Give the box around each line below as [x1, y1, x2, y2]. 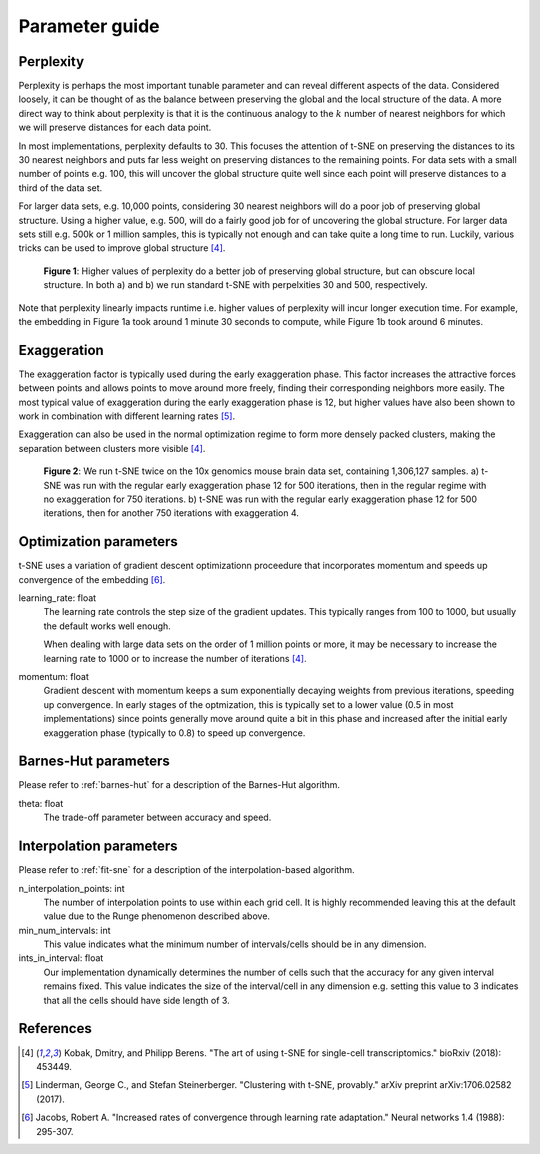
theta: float [18, 797, 64, 809]
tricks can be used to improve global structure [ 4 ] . [18, 242, 226, 254]
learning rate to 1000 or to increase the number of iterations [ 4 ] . [43, 652, 307, 664]
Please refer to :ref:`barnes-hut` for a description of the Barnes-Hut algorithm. [18, 779, 340, 791]
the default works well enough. [43, 620, 172, 632]
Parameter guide [18, 15, 160, 37]
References [18, 1020, 92, 1037]
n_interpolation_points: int [18, 882, 125, 894]
